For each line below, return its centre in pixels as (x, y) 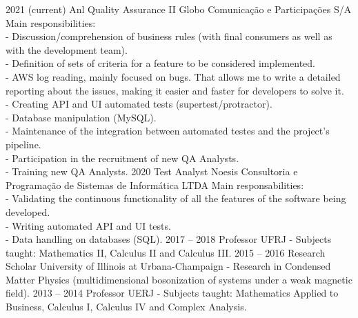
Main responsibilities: (51, 22)
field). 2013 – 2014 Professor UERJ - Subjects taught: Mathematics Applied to (172, 293)
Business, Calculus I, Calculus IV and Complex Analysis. (126, 307)
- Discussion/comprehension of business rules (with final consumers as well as (169, 36)
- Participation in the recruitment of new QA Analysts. (122, 158)
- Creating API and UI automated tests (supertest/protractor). (139, 104)
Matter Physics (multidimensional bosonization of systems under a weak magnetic (179, 279)
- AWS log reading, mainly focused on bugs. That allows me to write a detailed (173, 76)
